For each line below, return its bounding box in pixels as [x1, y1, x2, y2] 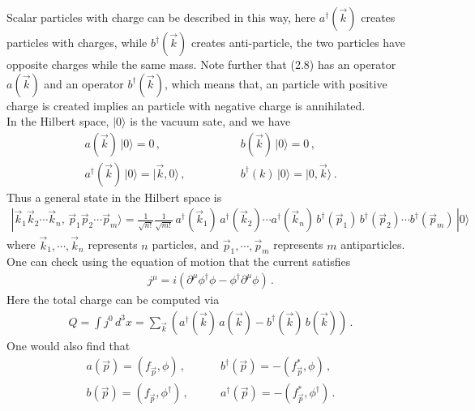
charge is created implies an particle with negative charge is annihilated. [6, 96, 366, 113]
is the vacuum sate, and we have [130, 113, 291, 130]
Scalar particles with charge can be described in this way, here [6, 9, 316, 25]
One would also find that [6, 336, 131, 353]
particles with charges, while [6, 34, 148, 50]
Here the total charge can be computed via [6, 291, 220, 308]
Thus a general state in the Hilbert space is [6, 188, 222, 205]
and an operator [44, 75, 124, 92]
